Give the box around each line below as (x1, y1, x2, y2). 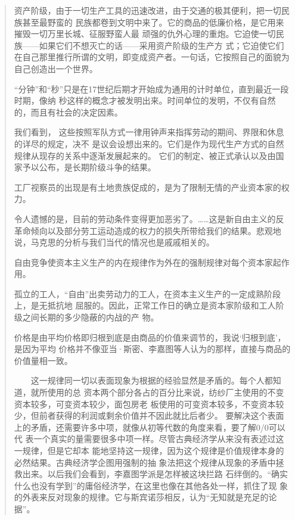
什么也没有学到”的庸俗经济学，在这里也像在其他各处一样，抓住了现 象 (14, 479, 288, 491)
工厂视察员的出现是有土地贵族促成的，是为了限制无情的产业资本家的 (14, 180, 281, 193)
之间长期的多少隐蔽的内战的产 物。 (22, 311, 159, 323)
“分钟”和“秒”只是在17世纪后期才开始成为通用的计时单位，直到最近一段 (14, 82, 289, 95)
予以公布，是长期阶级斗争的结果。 (22, 161, 156, 173)
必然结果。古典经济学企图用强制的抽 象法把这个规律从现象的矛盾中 (14, 456, 276, 468)
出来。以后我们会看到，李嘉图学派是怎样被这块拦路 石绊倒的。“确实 (22, 468, 288, 480)
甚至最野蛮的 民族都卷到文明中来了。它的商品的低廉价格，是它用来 (22, 15, 284, 28)
